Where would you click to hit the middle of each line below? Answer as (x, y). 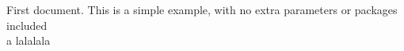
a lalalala (29, 40)
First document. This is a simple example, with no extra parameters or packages (202, 9)
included (27, 25)
